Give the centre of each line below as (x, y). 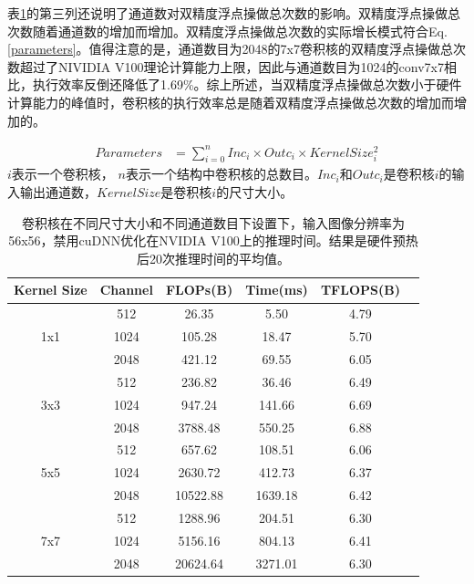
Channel (126, 290)
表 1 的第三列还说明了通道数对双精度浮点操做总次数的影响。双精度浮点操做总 (234, 13)
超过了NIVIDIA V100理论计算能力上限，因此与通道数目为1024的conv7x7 (232, 66)
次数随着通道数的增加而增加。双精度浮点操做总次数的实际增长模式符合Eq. (227, 31)
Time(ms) (277, 290)
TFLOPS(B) (360, 290)
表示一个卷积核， (62, 174)
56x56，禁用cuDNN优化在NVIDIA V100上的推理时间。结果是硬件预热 (213, 240)
